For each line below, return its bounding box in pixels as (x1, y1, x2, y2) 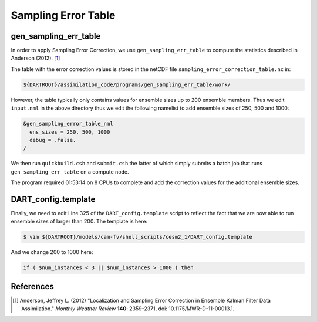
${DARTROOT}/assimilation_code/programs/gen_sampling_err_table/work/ (23, 81, 231, 88)
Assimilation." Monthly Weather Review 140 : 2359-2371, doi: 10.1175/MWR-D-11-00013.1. (21, 305, 235, 312)
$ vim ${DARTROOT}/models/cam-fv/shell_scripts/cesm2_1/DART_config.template (23, 233, 252, 240)
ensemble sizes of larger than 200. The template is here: (11, 218, 148, 225)
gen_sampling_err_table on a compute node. (11, 168, 129, 175)
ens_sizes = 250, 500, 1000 (29, 128, 110, 135)
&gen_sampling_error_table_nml (23, 120, 114, 127)
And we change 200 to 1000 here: (11, 249, 93, 256)
